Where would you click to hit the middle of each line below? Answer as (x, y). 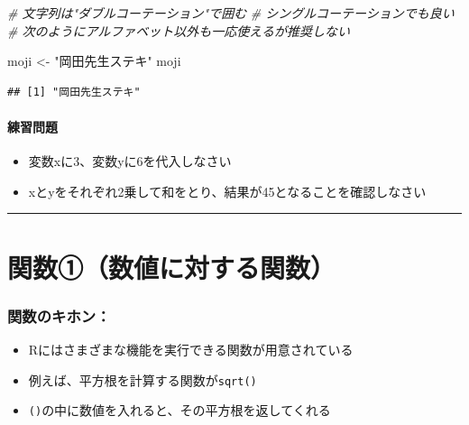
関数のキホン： (59, 315)
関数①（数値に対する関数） (172, 267)
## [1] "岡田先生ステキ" (74, 92)
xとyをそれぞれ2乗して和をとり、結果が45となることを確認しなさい (227, 191)
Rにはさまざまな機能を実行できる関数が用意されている (191, 349)
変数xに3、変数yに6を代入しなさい (130, 161)
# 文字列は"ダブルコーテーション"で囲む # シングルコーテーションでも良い (231, 13)
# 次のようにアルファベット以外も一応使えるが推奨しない (179, 30)
